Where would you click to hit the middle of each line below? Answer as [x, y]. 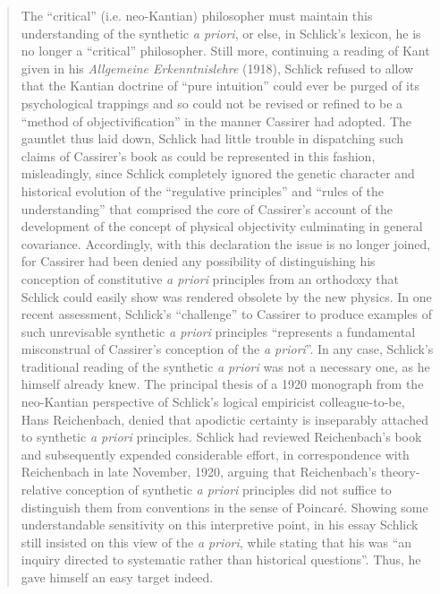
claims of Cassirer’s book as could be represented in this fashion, [198, 155]
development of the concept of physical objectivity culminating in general [222, 226]
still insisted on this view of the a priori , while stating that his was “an [216, 542]
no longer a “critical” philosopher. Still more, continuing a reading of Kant [225, 51]
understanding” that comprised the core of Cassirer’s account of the [207, 208]
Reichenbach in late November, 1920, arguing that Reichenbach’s [199, 472]
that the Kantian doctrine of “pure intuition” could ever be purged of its [220, 86]
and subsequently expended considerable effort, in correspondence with [215, 454]
